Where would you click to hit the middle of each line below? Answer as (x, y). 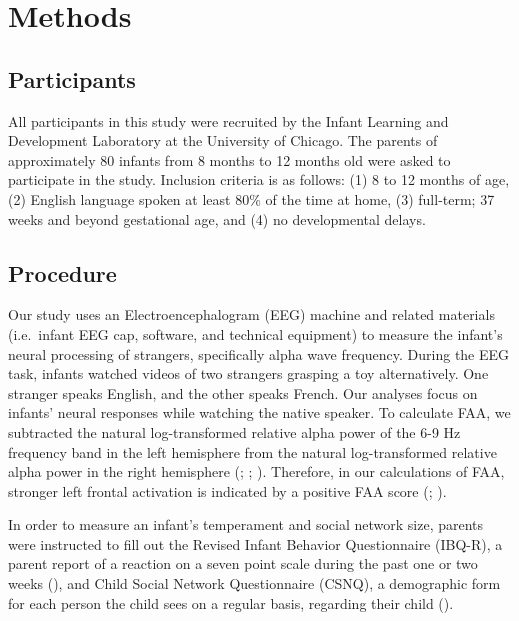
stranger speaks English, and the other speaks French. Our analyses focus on (243, 392)
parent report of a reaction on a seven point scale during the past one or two (243, 563)
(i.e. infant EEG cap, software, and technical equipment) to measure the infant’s (255, 333)
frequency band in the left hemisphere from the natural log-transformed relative (252, 451)
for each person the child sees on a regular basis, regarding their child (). (231, 602)
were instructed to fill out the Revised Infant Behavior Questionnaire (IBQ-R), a (255, 543)
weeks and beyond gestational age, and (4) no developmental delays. (217, 218)
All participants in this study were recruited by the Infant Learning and (228, 120)
